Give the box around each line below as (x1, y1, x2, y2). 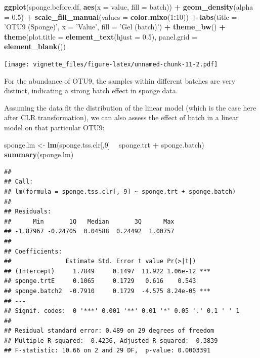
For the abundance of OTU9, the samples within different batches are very (4, 75, 236, 86)
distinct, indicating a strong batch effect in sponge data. (4, 85, 178, 96)
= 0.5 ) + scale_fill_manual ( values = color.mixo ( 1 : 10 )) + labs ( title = (4, 11, 237, 22)
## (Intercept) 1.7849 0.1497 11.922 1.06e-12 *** (4, 267, 211, 275)
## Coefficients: (4, 247, 62, 255)
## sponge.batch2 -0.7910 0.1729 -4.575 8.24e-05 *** (4, 287, 211, 295)
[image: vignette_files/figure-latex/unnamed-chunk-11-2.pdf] (4, 60, 218, 68)
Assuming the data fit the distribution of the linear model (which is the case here (4, 102, 256, 113)
